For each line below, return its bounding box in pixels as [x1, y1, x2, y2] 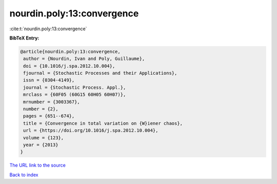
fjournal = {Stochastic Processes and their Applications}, [23, 70, 177, 76]
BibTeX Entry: [9, 35, 39, 41]
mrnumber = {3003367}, [23, 99, 81, 105]
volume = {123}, [23, 135, 64, 140]
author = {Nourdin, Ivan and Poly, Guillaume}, [23, 56, 145, 62]
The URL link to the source [9, 162, 66, 169]
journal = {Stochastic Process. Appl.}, [23, 85, 126, 90]
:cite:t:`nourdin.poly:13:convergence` [9, 26, 87, 32]
